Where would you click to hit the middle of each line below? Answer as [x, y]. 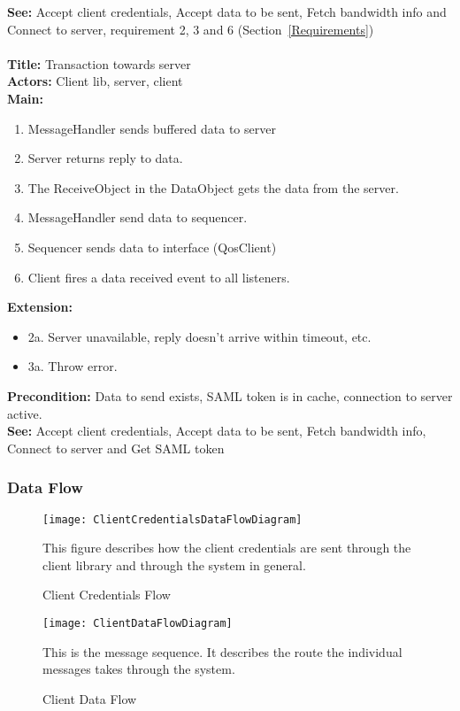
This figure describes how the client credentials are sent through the [227, 548]
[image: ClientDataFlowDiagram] [138, 623]
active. [25, 413]
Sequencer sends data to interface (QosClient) [152, 247]
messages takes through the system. [139, 669]
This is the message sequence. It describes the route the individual [222, 651]
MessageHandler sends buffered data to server [152, 128]
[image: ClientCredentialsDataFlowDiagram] [172, 519]
